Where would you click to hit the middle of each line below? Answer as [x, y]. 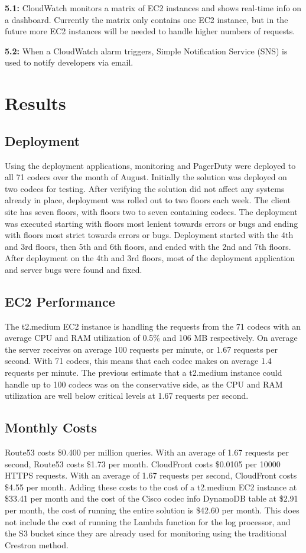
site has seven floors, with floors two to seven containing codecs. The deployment [151, 211]
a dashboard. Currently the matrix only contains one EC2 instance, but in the [147, 19]
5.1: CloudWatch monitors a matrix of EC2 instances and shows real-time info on [153, 8]
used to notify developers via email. [69, 62]
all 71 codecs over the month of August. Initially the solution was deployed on [146, 177]
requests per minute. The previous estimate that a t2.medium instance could [144, 373]
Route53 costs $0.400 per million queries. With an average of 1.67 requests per [147, 452]
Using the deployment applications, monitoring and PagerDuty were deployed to [150, 165]
